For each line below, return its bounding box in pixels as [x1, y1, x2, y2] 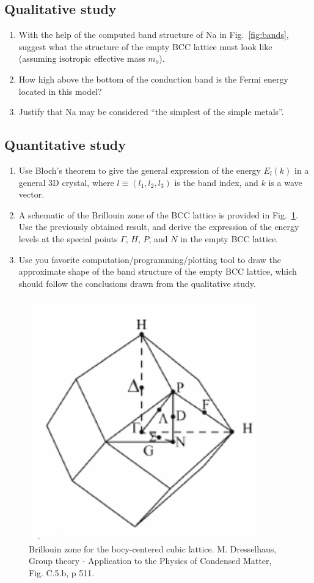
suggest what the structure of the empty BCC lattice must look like [18, 40, 272, 53]
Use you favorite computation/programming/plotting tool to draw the [18, 253, 282, 266]
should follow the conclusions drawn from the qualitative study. [18, 277, 256, 289]
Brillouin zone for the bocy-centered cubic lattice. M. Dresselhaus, [29, 542, 277, 555]
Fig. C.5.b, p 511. [29, 566, 95, 579]
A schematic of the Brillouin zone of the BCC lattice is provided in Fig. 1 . [18, 208, 298, 221]
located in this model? [18, 84, 102, 97]
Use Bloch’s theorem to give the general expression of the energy [18, 163, 261, 176]
